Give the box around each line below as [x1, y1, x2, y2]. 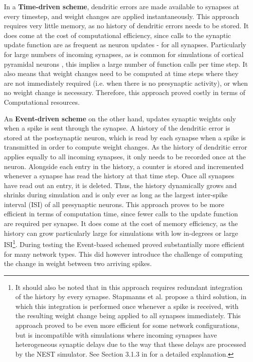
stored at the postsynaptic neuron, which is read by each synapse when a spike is [4, 132, 246, 142]
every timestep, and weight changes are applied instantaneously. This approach [4, 11, 239, 21]
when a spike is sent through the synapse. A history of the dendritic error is [4, 123, 230, 133]
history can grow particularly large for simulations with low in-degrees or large [4, 228, 238, 238]
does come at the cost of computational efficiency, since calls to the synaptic [4, 30, 231, 40]
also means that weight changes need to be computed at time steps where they [4, 68, 239, 78]
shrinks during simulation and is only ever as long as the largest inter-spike [4, 190, 228, 200]
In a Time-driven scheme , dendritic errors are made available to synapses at [4, 1, 239, 11]
